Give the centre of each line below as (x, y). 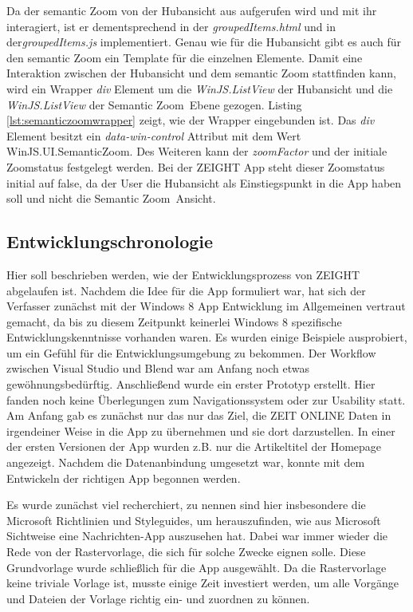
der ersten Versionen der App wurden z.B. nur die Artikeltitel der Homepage (194, 446)
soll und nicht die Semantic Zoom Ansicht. (111, 198)
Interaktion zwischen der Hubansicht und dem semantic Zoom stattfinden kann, (201, 73)
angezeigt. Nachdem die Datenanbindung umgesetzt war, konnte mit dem (186, 462)
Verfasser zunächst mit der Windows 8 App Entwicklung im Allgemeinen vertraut (206, 306)
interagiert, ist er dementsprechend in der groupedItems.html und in (171, 26)
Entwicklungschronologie (110, 241)
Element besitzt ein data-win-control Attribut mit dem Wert (154, 135)
